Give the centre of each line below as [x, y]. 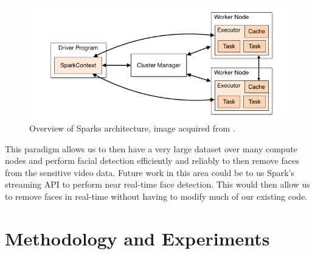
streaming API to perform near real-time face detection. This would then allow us [157, 184]
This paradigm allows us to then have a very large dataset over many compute [151, 148]
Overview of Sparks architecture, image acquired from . [132, 128]
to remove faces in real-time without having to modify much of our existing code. [156, 196]
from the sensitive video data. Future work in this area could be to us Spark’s [150, 172]
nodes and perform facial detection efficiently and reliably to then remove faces [152, 161]
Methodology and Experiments [137, 238]
